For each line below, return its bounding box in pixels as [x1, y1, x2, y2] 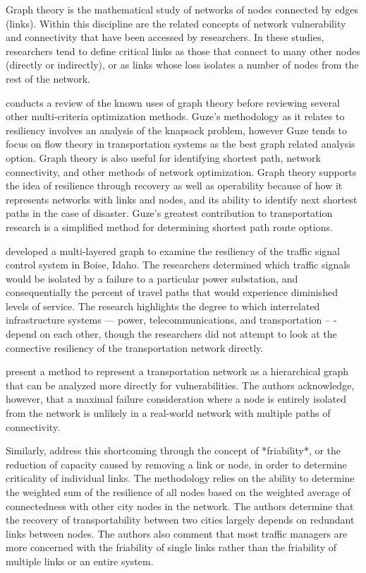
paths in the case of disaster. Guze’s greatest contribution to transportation [6, 206, 333, 220]
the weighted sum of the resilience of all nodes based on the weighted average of [6, 485, 351, 499]
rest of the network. [6, 71, 90, 85]
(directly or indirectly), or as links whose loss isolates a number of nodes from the [6, 57, 359, 72]
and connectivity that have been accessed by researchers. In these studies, [6, 30, 324, 45]
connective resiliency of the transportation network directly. [6, 340, 264, 355]
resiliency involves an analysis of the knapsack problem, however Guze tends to [6, 122, 348, 137]
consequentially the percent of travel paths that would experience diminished [6, 285, 338, 300]
